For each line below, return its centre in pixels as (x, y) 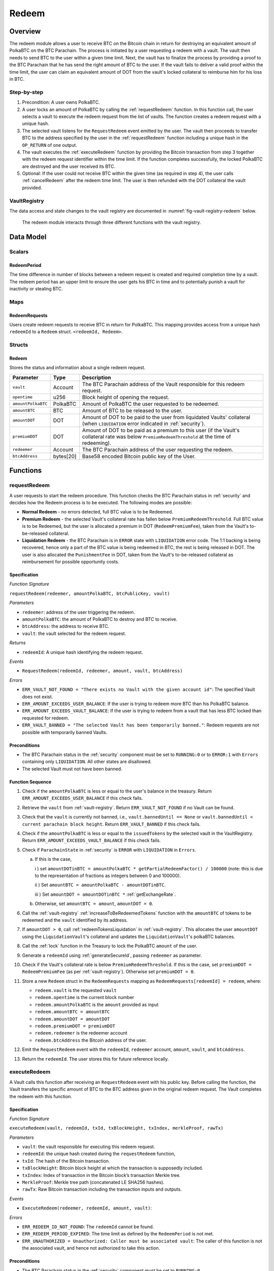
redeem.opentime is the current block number (84, 997)
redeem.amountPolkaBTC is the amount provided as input (97, 1005)
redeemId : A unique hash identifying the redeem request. (82, 652)
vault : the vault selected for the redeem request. (74, 633)
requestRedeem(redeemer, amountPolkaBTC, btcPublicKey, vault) (90, 593)
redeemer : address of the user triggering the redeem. (79, 612)
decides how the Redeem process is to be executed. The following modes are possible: (101, 502)
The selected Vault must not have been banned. (72, 769)
